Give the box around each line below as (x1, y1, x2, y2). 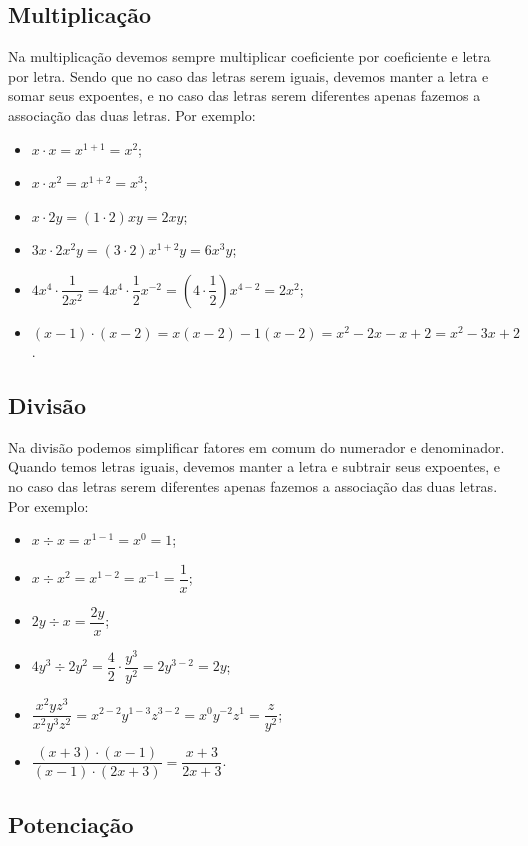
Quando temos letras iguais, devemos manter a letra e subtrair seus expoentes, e (8, 456, 500, 477)
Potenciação (8, 808, 134, 839)
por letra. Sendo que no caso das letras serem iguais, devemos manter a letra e (8, 65, 489, 86)
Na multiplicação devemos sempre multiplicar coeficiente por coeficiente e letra (8, 46, 491, 67)
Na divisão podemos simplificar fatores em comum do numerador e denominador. (8, 436, 505, 457)
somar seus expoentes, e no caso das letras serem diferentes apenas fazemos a (8, 85, 481, 106)
